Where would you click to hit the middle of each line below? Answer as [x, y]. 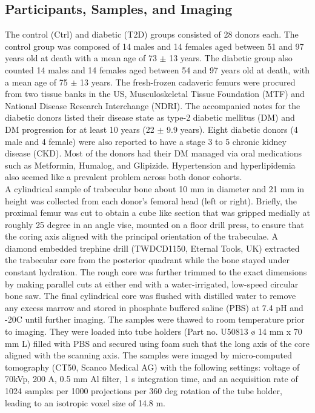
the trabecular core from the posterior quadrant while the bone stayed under [147, 260]
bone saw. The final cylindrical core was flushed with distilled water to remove [151, 296]
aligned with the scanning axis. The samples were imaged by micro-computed [149, 355]
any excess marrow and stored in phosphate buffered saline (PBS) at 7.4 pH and [154, 307]
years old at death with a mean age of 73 [81, 58]
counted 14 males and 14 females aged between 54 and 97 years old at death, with [157, 69]
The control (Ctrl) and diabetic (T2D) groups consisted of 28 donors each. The [152, 34]
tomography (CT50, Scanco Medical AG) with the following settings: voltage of [152, 367]
